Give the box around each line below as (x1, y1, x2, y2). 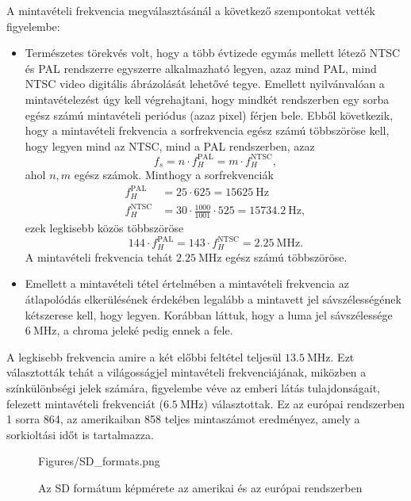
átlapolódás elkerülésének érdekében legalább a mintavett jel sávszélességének (25, 290, 401, 307)
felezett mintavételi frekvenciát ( (6, 395, 163, 411)
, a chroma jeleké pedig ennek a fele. (56, 322, 233, 338)
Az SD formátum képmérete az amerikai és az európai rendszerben (38, 479, 363, 495)
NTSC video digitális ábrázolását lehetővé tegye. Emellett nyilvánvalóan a (25, 75, 385, 92)
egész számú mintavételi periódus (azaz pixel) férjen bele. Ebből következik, (25, 106, 394, 123)
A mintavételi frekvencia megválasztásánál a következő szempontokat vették (6, 2, 375, 18)
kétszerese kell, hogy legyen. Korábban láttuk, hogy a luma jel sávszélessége (25, 306, 393, 323)
